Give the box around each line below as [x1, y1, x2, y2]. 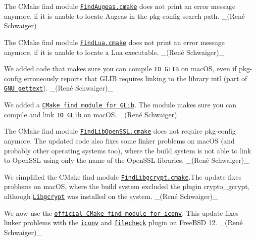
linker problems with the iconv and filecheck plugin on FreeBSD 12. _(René [4, 217, 243, 228]
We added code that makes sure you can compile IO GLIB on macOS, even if [4, 63, 237, 74]
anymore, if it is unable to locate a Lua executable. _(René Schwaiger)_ [4, 47, 224, 57]
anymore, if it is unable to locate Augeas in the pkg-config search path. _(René [4, 10, 245, 21]
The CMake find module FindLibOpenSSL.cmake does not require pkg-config [4, 126, 236, 136]
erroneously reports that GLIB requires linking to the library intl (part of [24, 73, 247, 83]
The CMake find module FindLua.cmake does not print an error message [4, 37, 225, 47]
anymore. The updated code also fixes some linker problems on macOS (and [4, 135, 235, 145]
